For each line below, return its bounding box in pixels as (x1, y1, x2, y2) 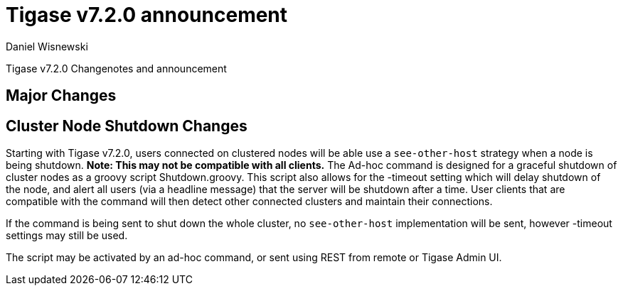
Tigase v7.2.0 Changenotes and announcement (6, 62, 227, 75)
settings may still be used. (6, 229, 128, 242)
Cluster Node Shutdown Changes (6, 116, 247, 135)
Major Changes (6, 87, 117, 105)
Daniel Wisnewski (6, 40, 88, 53)
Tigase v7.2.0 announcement (6, 3, 288, 27)
